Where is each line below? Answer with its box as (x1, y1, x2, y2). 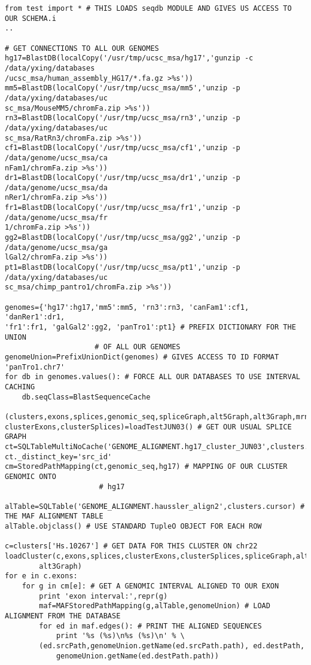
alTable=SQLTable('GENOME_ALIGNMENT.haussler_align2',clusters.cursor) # (5, 502, 305, 511)
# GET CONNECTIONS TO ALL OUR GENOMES (5, 44, 159, 53)
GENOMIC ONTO (5, 472, 56, 481)
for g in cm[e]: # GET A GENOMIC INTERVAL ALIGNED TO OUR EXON (22, 582, 279, 591)
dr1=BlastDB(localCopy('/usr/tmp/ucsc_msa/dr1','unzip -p (5, 173, 240, 182)
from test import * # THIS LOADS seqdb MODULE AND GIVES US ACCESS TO (5, 4, 292, 13)
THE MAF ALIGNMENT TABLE (5, 512, 103, 521)
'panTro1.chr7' (5, 362, 65, 371)
